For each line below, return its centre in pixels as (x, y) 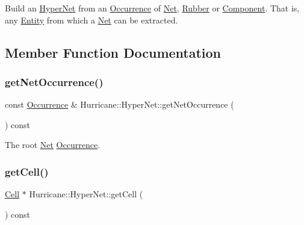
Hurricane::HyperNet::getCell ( (86, 194)
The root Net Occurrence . (53, 145)
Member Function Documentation (113, 52)
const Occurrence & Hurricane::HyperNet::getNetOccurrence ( (119, 104)
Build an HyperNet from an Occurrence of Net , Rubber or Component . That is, (152, 8)
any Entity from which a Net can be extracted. (92, 20)
